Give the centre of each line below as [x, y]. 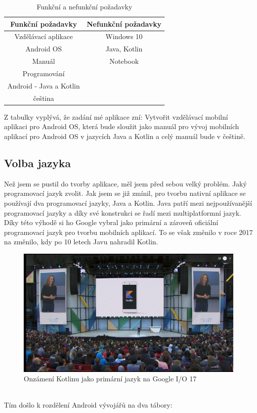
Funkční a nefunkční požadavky [85, 6]
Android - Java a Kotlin [44, 85]
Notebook [124, 61]
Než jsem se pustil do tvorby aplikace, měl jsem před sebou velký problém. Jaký [126, 183]
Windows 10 [124, 36]
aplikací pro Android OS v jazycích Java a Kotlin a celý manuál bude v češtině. [125, 136]
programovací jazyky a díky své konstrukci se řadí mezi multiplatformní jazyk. [123, 212]
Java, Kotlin [124, 49]
